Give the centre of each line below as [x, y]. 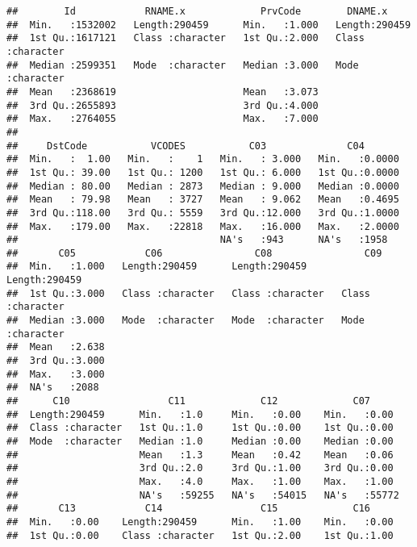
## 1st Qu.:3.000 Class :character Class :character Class [189, 293]
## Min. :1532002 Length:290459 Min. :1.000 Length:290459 [209, 25]
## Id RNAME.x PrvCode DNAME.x [197, 11]
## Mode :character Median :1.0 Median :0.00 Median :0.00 [200, 441]
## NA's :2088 [53, 388]
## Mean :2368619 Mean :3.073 [163, 92]
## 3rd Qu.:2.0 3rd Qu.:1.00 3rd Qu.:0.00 [200, 468]
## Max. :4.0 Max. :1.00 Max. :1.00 [200, 481]
